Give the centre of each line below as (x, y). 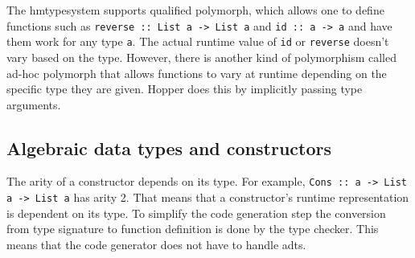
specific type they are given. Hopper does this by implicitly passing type (185, 89)
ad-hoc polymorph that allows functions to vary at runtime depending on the (197, 73)
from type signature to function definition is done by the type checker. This (193, 229)
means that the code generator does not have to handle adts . (156, 244)
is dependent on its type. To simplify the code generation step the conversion (196, 213)
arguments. (34, 104)
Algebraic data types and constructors (169, 147)
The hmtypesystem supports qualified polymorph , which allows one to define (195, 10)
